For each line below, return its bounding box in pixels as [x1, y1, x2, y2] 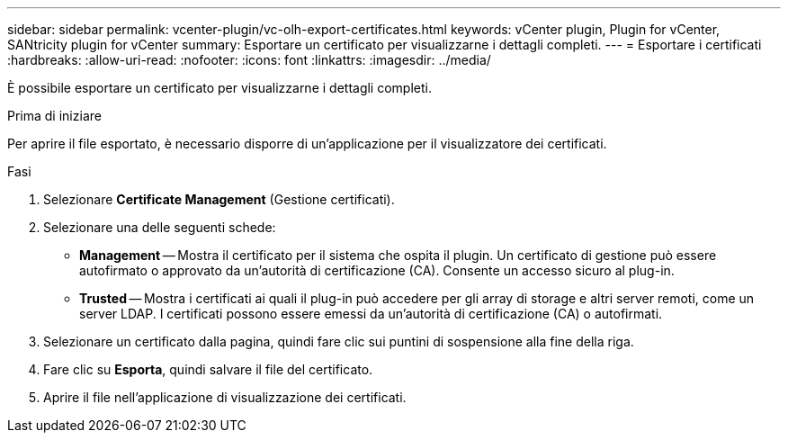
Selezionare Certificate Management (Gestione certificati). [43, 192, 395, 207]
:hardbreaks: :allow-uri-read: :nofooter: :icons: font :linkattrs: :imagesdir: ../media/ [7, 52, 491, 67]
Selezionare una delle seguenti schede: [43, 220, 276, 235]
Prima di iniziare [7, 108, 102, 123]
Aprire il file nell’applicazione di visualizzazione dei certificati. [43, 390, 407, 405]
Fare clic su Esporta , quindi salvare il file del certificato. [43, 362, 373, 377]
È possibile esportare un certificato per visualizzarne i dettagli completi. [7, 80, 432, 95]
